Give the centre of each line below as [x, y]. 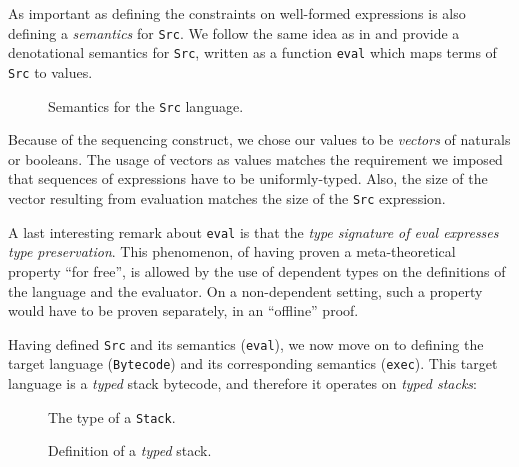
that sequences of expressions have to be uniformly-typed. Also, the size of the [248, 178]
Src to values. [50, 71]
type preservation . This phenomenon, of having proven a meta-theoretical [232, 251]
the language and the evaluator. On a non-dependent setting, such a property [245, 290]
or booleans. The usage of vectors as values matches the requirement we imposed [255, 158]
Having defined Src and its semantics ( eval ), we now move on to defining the [246, 343]
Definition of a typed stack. [130, 450]
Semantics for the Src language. [146, 105]
